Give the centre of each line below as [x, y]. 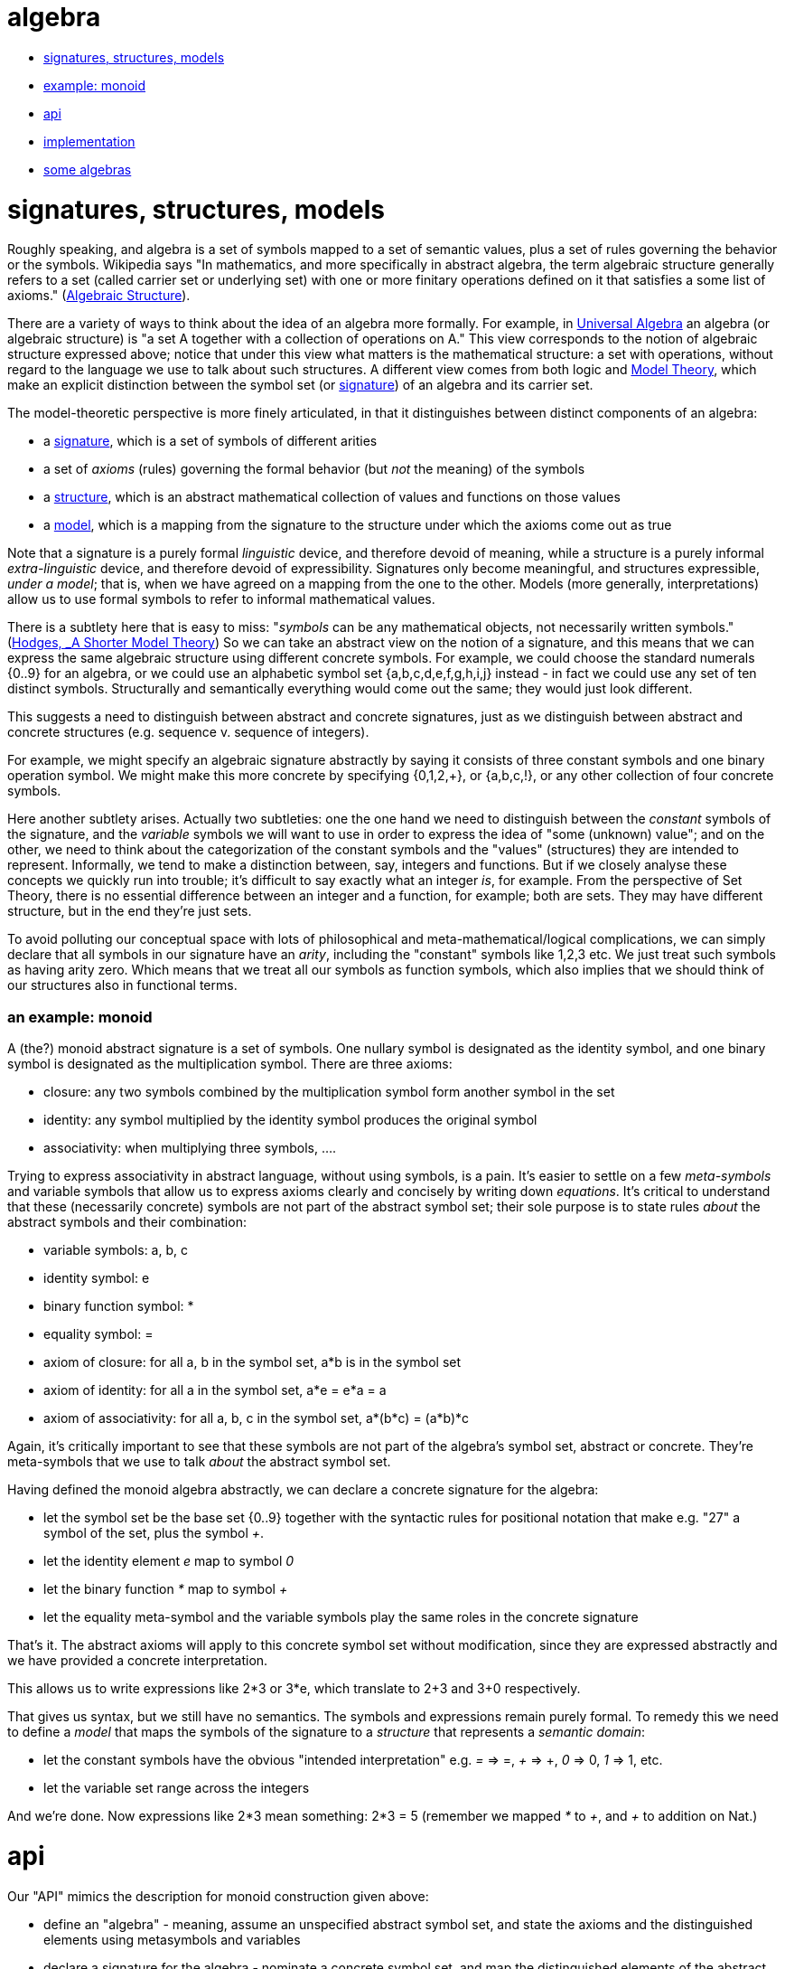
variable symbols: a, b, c [116, 1250]
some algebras [88, 169]
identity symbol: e [97, 1278]
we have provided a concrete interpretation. [138, 1660]
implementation [89, 141]
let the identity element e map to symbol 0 [169, 1561]
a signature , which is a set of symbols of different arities [210, 441]
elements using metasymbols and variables [172, 1939]
